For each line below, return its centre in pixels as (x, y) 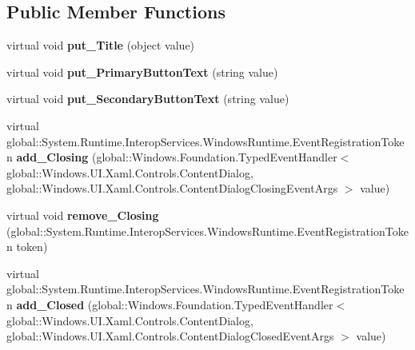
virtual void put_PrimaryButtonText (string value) (142, 72)
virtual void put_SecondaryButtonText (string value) (148, 99)
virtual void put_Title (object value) (101, 45)
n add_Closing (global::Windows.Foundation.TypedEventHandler (172, 157)
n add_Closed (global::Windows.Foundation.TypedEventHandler (170, 304)
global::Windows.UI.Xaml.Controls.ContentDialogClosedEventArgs (170, 336)
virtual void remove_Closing (83, 215)
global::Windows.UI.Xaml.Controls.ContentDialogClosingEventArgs (172, 188)
